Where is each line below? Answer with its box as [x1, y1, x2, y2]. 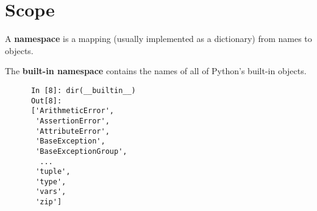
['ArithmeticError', [30, 106, 114, 116]
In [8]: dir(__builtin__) [30, 86, 136, 95]
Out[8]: [30, 96, 62, 105]
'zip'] [35, 198, 62, 207]
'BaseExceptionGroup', [35, 147, 127, 156]
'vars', [35, 187, 66, 196]
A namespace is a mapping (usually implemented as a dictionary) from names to [5, 32, 312, 45]
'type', [35, 177, 66, 186]
